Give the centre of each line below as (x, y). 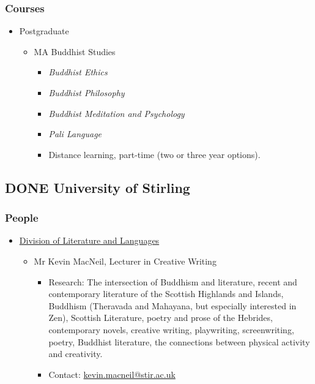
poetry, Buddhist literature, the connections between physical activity (179, 341)
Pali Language (75, 134)
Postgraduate (44, 31)
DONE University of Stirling (98, 187)
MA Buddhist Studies (75, 51)
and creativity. (76, 354)
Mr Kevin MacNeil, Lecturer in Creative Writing (125, 261)
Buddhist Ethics (78, 72)
